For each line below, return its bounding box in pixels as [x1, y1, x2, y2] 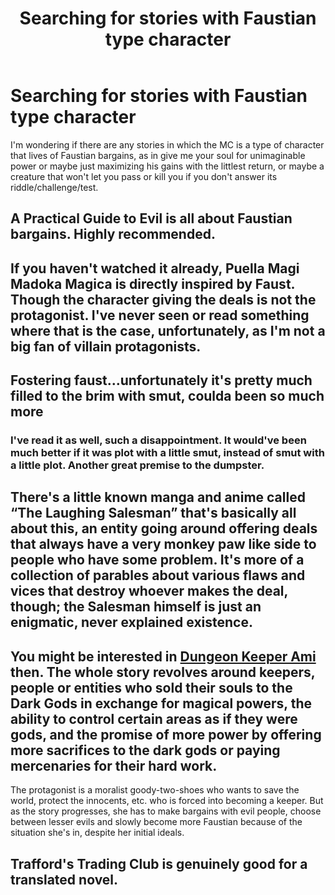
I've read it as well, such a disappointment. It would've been [10, 433, 307, 447]
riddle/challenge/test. [10, 181, 99, 193]
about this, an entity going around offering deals [10, 520, 318, 537]
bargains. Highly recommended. [10, 226, 216, 243]
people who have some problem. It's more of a [10, 552, 305, 569]
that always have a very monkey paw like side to [10, 536, 317, 553]
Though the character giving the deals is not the [10, 291, 317, 308]
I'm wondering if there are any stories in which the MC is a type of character [10, 138, 325, 151]
